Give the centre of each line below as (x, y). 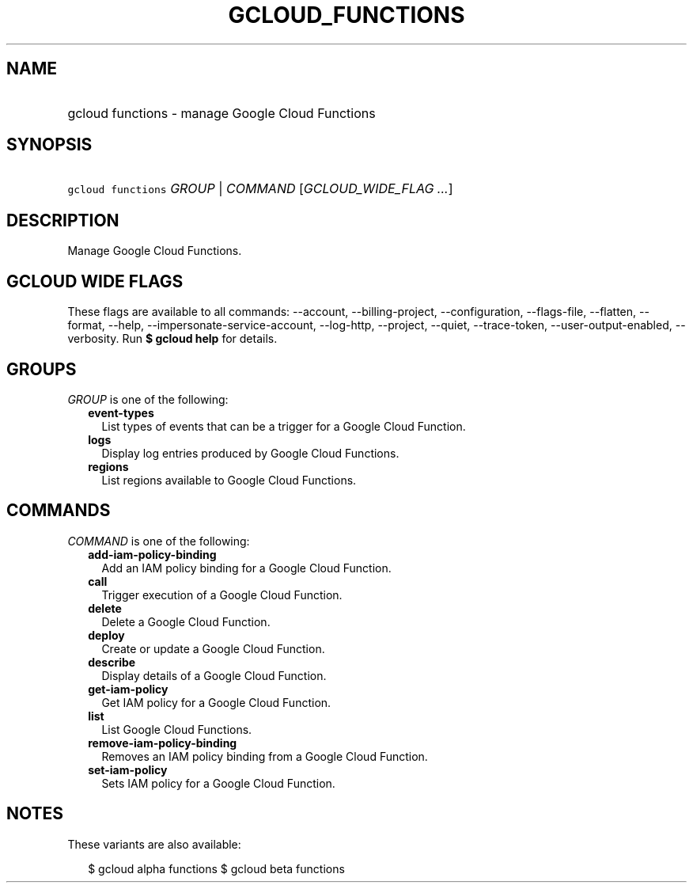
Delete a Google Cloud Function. (186, 621)
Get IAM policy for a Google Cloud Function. (216, 702)
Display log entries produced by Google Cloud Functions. (250, 453)
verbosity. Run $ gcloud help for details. (172, 339)
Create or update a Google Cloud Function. (213, 648)
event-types (121, 412)
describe (112, 662)
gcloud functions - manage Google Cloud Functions (222, 113)
